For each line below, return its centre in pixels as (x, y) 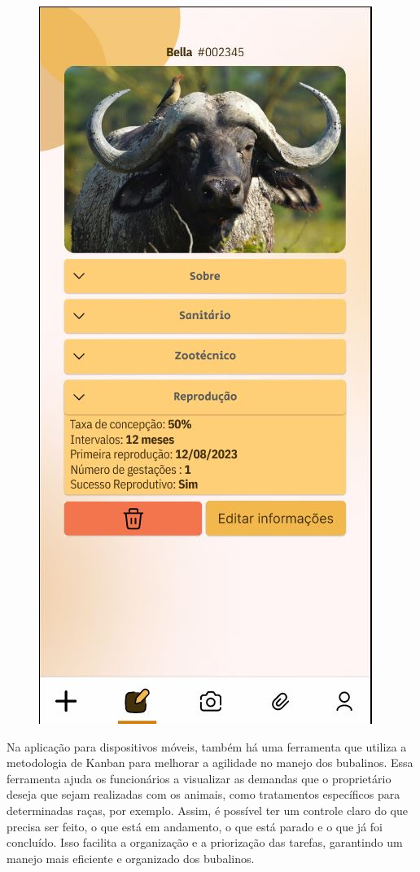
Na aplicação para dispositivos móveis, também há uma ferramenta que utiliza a (207, 746)
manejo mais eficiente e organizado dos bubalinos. (131, 858)
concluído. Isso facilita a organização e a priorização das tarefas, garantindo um (205, 842)
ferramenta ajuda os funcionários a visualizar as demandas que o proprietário (199, 778)
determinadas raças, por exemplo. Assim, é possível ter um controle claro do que (207, 810)
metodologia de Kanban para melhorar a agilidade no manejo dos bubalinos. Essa (210, 762)
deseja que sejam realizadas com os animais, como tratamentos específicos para (203, 794)
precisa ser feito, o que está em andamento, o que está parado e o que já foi (195, 826)
